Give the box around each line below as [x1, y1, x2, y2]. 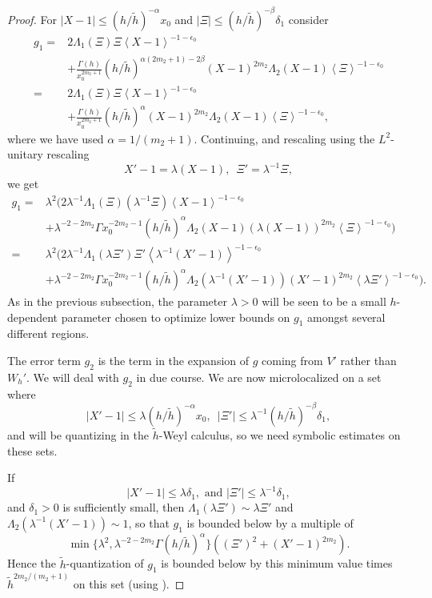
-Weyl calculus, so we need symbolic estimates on [158, 426, 401, 443]
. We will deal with [26, 368, 119, 385]
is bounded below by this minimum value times [161, 555, 393, 572]
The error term [7, 352, 81, 368]
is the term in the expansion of [98, 352, 250, 368]
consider [288, 10, 329, 27]
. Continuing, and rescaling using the [194, 130, 375, 146]
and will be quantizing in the [7, 426, 149, 443]
